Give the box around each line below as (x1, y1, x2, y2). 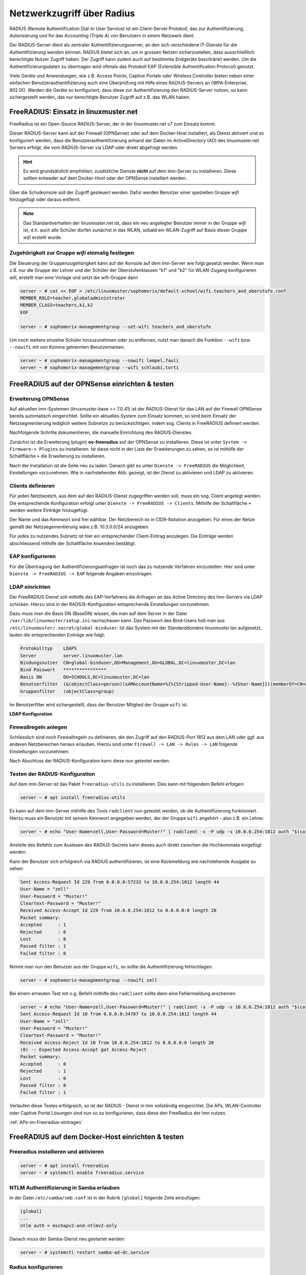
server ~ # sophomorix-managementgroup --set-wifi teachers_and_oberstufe (20, 324, 212, 329)
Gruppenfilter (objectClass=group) (20, 688, 115, 694)
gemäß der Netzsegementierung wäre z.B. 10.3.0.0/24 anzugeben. (9, 523, 150, 530)
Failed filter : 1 (20, 1089, 66, 1095)
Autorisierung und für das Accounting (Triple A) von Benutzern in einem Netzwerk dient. (9, 32, 195, 38)
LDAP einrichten (9, 583, 51, 590)
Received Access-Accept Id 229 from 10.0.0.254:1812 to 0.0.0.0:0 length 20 (20, 908, 217, 913)
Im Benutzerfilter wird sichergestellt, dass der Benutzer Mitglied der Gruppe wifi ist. (9, 701, 188, 707)
